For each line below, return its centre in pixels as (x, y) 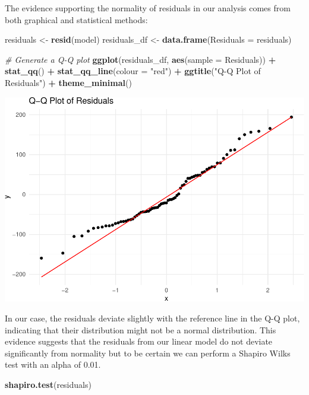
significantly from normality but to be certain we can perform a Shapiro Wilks (148, 353)
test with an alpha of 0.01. (53, 364)
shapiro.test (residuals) (48, 384)
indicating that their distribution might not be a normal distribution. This (141, 329)
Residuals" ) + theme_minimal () (68, 82)
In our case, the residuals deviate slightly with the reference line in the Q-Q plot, (152, 318)
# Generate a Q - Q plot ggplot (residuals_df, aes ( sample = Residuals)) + (141, 59)
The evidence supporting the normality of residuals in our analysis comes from (148, 8)
